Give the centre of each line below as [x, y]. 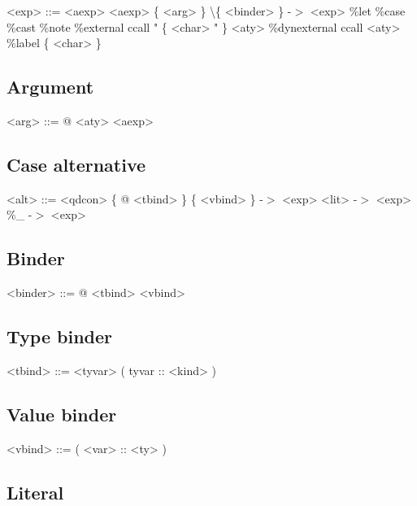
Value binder [62, 414]
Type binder [60, 336]
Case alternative [76, 164]
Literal [35, 492]
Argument [50, 87]
